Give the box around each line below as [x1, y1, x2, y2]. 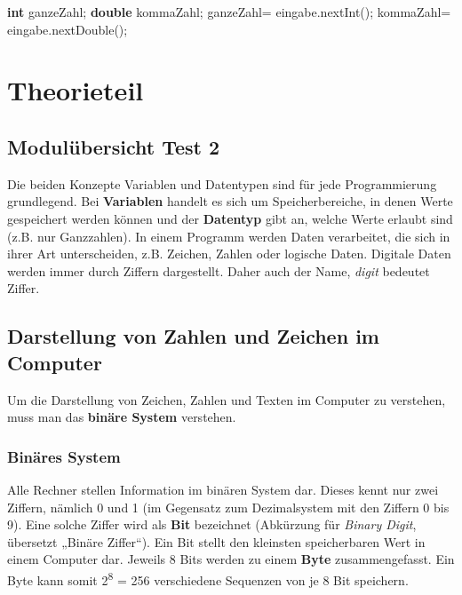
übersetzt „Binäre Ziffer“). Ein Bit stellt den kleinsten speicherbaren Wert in [7, 532, 426, 551]
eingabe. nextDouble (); [7, 20, 128, 38]
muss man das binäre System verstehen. [7, 408, 236, 426]
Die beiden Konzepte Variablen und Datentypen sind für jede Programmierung [7, 174, 437, 193]
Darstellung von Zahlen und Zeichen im [7, 322, 379, 350]
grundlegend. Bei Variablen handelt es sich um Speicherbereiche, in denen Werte [7, 192, 453, 210]
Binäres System [7, 445, 121, 467]
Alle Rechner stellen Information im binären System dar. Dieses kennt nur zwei [7, 480, 439, 498]
